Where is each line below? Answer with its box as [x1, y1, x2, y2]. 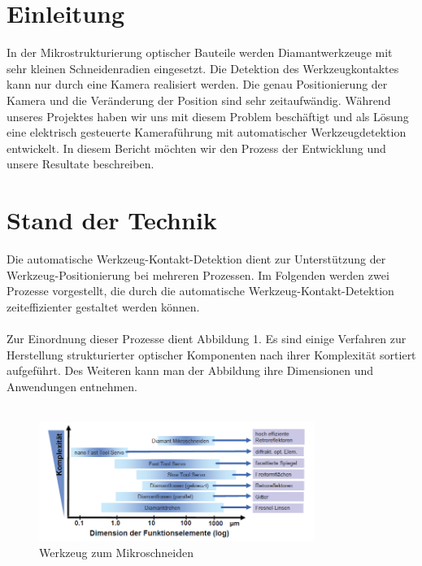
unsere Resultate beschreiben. [7, 155, 154, 172]
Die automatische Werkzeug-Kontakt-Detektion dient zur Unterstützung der [7, 250, 386, 267]
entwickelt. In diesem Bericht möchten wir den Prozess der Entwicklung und [7, 139, 386, 156]
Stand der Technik [7, 203, 217, 237]
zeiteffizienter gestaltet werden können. [7, 298, 200, 315]
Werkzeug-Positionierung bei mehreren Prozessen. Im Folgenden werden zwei [7, 266, 389, 283]
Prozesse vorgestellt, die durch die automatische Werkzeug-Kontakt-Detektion [7, 282, 394, 299]
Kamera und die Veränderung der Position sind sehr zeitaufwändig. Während [7, 91, 391, 108]
